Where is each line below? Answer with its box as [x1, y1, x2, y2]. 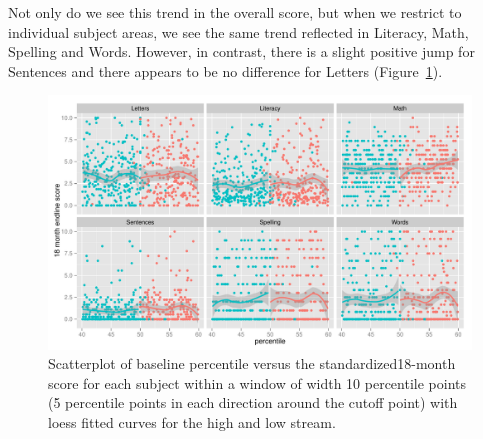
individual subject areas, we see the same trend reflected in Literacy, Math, [8, 21, 469, 42]
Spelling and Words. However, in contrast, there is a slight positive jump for [8, 41, 475, 62]
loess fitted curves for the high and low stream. [48, 411, 336, 432]
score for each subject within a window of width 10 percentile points [48, 372, 467, 393]
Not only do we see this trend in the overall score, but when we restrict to [8, 2, 462, 22]
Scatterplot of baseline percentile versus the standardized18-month [48, 353, 456, 374]
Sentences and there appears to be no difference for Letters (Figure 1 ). [8, 60, 443, 81]
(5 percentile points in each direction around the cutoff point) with [48, 392, 458, 413]
